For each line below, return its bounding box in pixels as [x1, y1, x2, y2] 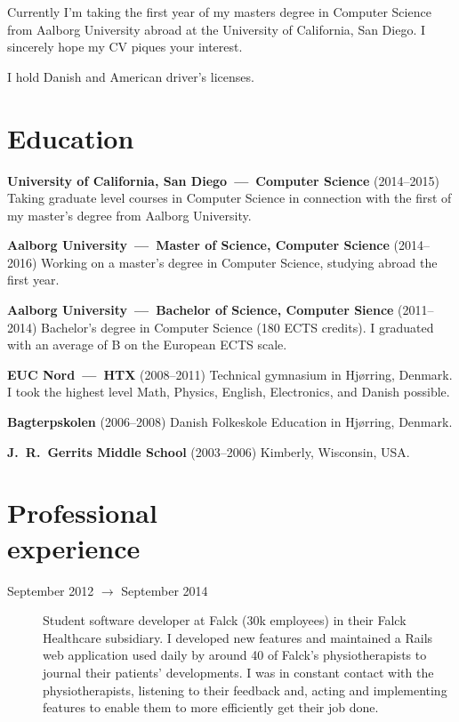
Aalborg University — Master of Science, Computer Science [7, 236, 390, 254]
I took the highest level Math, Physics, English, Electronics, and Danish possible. [7, 382, 450, 401]
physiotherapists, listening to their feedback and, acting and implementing [43, 680, 447, 699]
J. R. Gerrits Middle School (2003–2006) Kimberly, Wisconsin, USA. [7, 442, 410, 461]
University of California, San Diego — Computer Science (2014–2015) [7, 171, 439, 189]
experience [7, 529, 141, 566]
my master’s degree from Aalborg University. [7, 205, 252, 224]
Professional [7, 494, 157, 531]
